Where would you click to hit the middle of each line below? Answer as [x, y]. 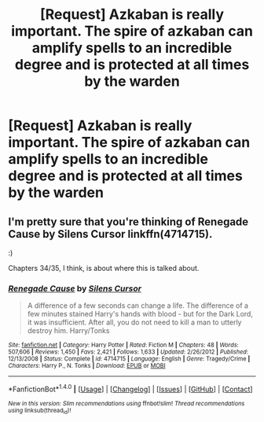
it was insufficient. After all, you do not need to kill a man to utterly [134, 322]
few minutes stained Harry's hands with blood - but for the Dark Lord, [140, 314]
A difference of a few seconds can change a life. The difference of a [138, 305]
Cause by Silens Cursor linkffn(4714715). [110, 234]
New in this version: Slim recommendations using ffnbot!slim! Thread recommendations [126, 403]
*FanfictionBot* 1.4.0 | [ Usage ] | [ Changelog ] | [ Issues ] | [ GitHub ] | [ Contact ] [130, 389]
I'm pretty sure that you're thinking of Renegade [128, 222]
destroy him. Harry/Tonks [68, 331]
